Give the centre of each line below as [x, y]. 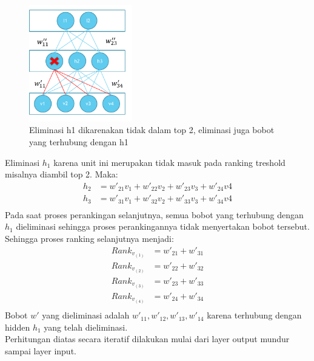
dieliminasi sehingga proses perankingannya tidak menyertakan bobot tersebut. [163, 226]
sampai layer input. [41, 350]
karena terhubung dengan [254, 315]
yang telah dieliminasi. [86, 327]
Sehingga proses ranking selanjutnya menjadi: [89, 238]
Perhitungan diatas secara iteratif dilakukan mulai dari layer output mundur [147, 339]
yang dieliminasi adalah [86, 315]
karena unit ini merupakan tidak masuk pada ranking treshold [169, 162]
